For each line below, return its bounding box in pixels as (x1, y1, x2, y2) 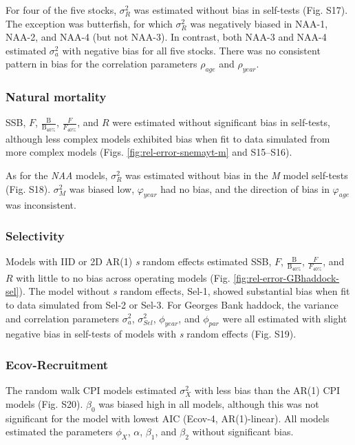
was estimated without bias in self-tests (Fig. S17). (133, 3, 348, 17)
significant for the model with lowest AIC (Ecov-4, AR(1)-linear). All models (6, 411, 330, 425)
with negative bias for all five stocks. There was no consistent (62, 43, 321, 57)
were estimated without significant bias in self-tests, (112, 115, 330, 130)
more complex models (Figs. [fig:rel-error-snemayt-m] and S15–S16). (6, 145, 292, 159)
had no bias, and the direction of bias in (160, 181, 330, 196)
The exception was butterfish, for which (6, 16, 173, 30)
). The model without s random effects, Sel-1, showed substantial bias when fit (19, 284, 350, 298)
